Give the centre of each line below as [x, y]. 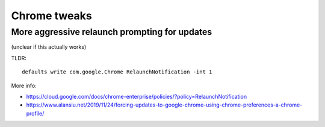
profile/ [35, 113]
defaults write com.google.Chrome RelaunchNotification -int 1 [117, 72]
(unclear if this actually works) [49, 47]
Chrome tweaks [52, 16]
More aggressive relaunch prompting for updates [112, 32]
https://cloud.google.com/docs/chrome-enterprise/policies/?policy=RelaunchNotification [137, 96]
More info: [24, 85]
